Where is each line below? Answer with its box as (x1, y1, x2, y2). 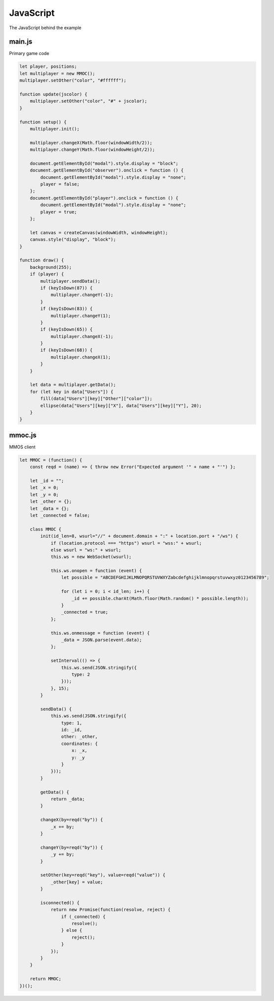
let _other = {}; (30, 499, 72, 504)
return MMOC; (30, 976, 62, 982)
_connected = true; (61, 609, 109, 615)
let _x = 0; (30, 485, 59, 490)
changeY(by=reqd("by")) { (40, 844, 103, 850)
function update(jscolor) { (19, 91, 87, 97)
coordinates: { (61, 740, 98, 746)
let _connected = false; (30, 512, 90, 518)
